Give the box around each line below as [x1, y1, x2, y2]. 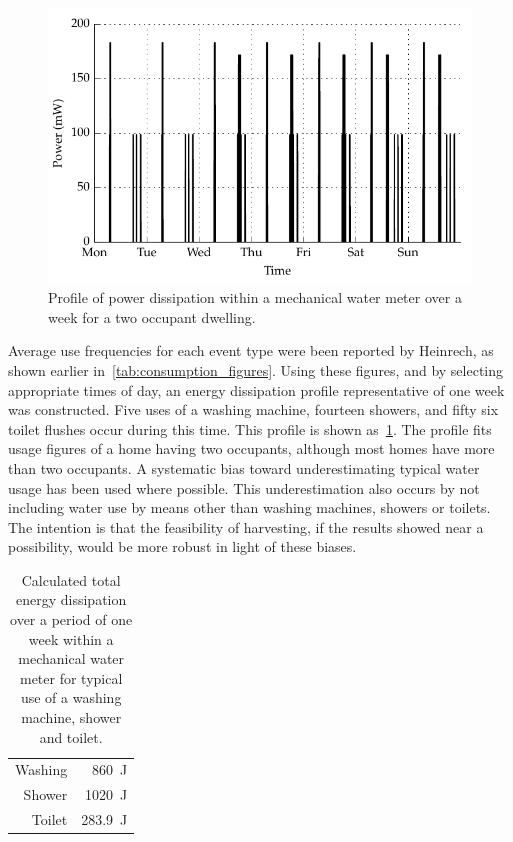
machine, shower [21, 707, 122, 728]
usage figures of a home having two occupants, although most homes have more [8, 438, 495, 459]
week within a [28, 628, 114, 649]
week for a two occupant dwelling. [48, 306, 256, 327]
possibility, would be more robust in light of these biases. [8, 536, 357, 557]
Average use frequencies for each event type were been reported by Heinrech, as [8, 340, 494, 361]
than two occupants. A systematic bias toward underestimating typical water [8, 457, 480, 478]
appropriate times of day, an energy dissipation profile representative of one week [8, 379, 505, 400]
